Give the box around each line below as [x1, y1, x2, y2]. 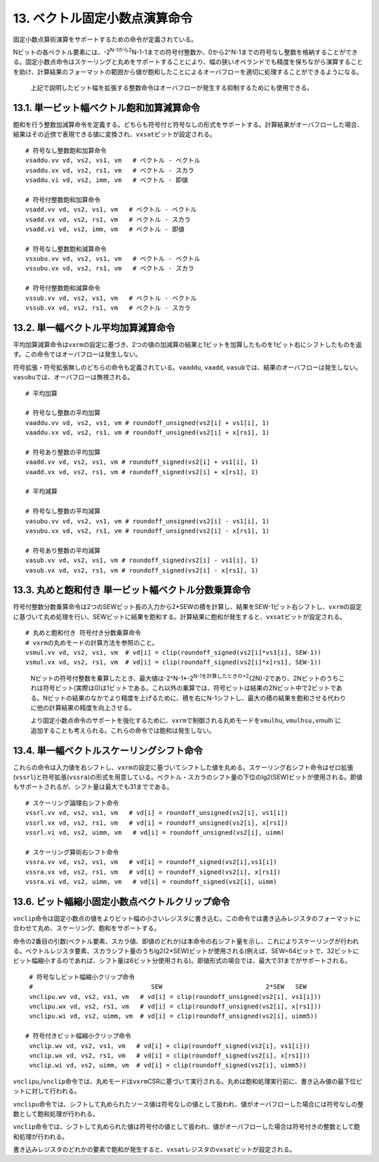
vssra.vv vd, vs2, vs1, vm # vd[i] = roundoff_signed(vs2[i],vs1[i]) [25, 858, 277, 866]
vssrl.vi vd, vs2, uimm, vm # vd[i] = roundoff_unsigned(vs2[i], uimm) [25, 829, 285, 836]
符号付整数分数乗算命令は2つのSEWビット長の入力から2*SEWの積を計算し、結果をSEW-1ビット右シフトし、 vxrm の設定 [13, 603, 362, 611]
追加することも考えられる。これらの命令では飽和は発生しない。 [30, 726, 215, 734]
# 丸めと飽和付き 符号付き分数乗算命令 [25, 629, 142, 637]
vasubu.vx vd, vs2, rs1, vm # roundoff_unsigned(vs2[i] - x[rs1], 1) [25, 527, 270, 535]
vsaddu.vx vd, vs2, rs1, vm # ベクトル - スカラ [25, 166, 194, 174]
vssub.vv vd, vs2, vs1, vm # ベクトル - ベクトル [25, 294, 197, 302]
